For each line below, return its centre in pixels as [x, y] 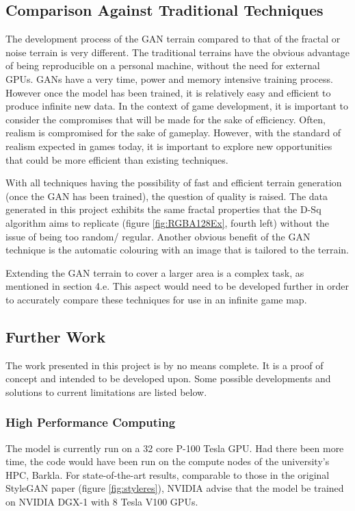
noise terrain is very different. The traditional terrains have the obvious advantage [178, 52]
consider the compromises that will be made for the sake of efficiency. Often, [166, 119]
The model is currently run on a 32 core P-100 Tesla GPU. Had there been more [175, 448]
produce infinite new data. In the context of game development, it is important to [177, 106]
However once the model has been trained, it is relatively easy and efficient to [168, 92]
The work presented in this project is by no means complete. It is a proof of [165, 365]
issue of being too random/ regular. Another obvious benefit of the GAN [158, 236]
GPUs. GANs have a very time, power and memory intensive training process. [169, 78]
